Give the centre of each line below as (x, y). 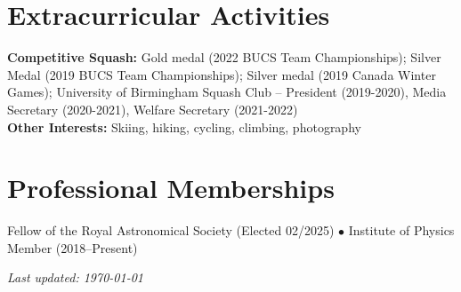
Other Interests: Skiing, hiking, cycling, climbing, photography (184, 126)
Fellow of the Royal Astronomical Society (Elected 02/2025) (171, 230)
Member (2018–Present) (73, 247)
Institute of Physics (401, 230)
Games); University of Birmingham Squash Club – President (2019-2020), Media (227, 92)
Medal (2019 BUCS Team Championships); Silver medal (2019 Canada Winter (222, 74)
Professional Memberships (171, 188)
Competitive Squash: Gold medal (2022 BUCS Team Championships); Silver (224, 57)
